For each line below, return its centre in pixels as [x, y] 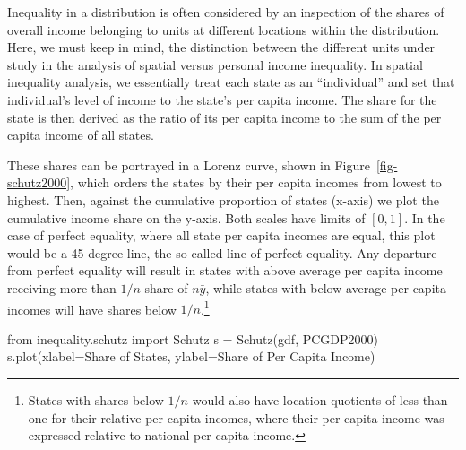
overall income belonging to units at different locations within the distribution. [224, 29]
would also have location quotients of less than [320, 399]
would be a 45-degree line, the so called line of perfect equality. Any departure [222, 252]
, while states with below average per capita [326, 287]
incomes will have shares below [92, 309]
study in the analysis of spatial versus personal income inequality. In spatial [215, 64]
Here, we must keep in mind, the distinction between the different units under [221, 47]
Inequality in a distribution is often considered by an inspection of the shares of [226, 12]
